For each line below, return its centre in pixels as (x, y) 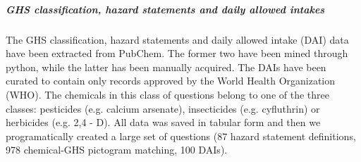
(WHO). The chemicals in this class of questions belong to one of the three (167, 94)
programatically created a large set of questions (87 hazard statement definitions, (181, 136)
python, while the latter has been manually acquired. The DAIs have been (166, 67)
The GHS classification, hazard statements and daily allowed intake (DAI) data (177, 39)
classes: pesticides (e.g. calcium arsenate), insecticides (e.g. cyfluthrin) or (163, 108)
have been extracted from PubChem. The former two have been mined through (177, 53)
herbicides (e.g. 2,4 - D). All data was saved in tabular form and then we (163, 122)
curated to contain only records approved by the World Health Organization (171, 81)
